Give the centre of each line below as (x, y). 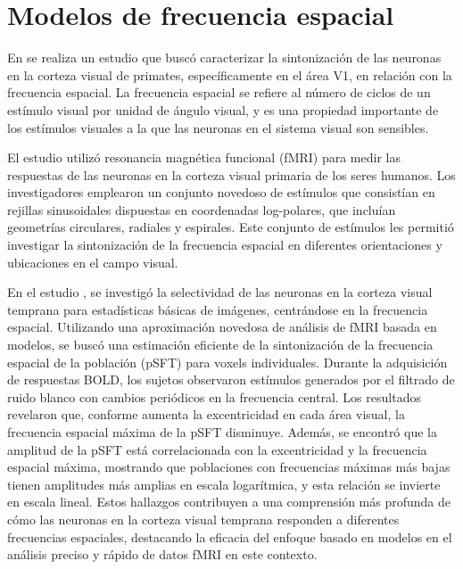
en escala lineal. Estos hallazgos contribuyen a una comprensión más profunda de (229, 502)
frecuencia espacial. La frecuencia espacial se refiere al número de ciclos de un (219, 92)
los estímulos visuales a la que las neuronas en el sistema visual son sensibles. (218, 127)
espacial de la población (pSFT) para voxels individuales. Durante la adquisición (227, 362)
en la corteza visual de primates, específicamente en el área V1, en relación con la (230, 74)
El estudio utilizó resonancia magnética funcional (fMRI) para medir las (204, 157)
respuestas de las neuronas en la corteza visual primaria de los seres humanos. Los (231, 174)
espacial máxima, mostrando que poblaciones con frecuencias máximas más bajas (229, 467)
